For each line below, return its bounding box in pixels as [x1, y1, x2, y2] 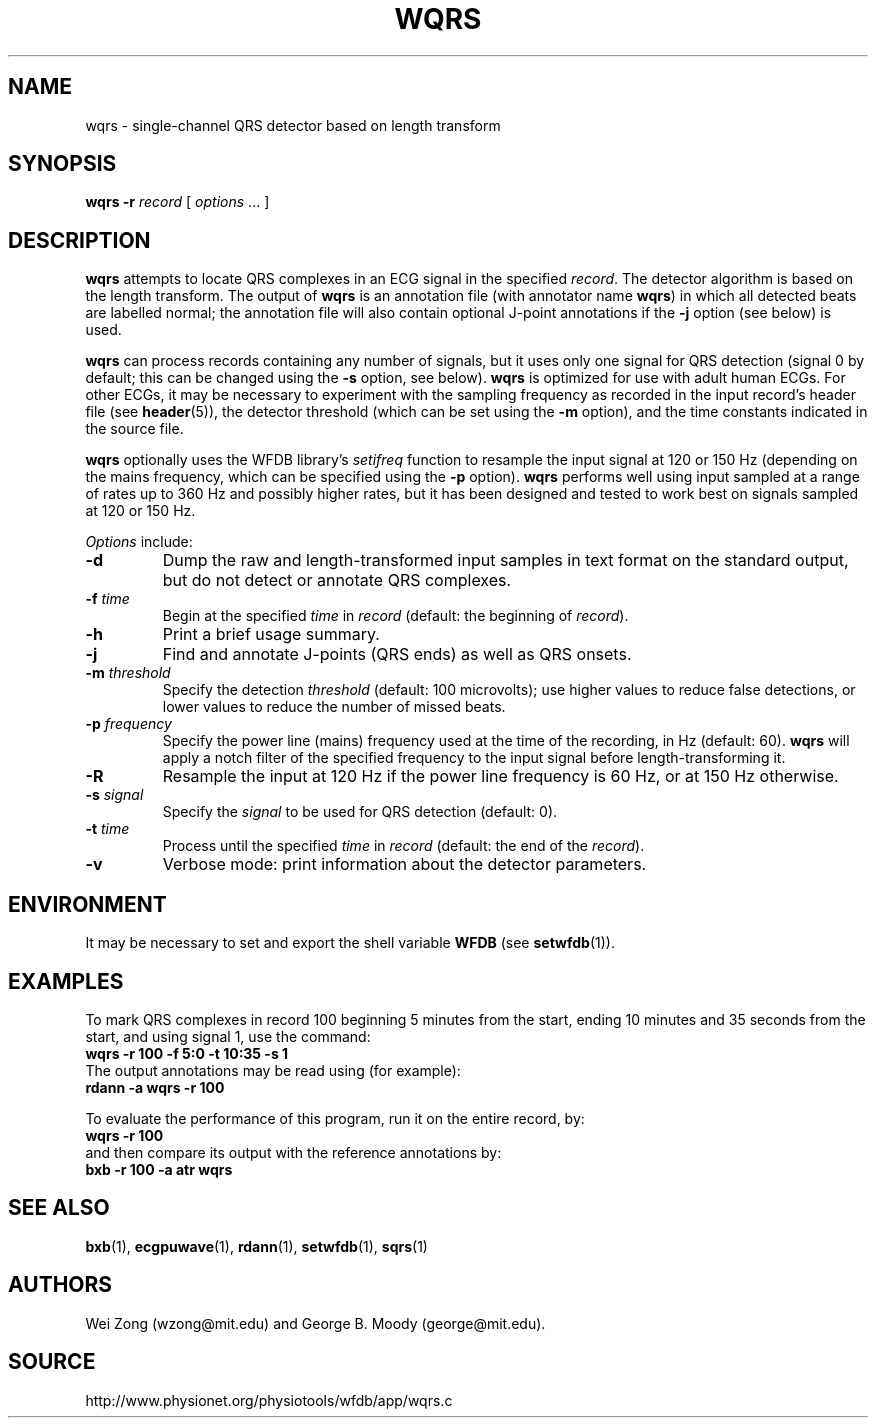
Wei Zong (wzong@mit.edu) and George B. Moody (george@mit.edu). [85, 1314, 546, 1332]
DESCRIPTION [8, 227, 151, 253]
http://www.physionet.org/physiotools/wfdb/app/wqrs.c [85, 1391, 453, 1409]
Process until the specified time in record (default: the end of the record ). [162, 837, 645, 855]
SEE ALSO [8, 1195, 110, 1221]
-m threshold [85, 664, 171, 682]
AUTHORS [8, 1272, 113, 1298]
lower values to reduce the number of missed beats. [162, 698, 506, 716]
